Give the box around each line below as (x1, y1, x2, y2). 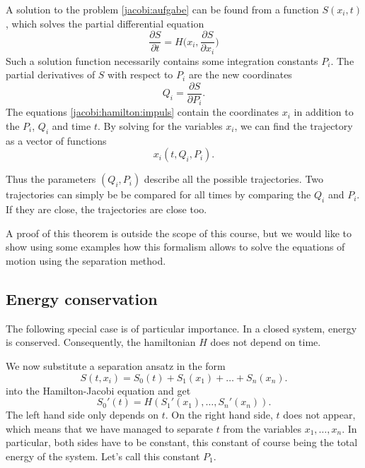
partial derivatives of (6, 67, 95, 82)
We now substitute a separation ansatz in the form (6, 358, 226, 373)
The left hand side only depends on (6, 407, 159, 422)
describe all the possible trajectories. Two (144, 172, 324, 186)
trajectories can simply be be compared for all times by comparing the (6, 187, 311, 202)
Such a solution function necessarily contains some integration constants (6, 53, 318, 68)
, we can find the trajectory (234, 119, 353, 133)
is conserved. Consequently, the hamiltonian (6, 335, 196, 349)
